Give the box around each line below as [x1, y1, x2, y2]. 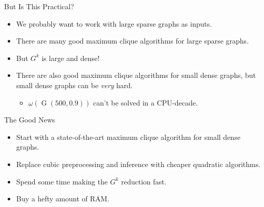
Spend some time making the [16, 176, 108, 187]
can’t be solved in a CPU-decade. [93, 97, 198, 108]
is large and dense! [42, 52, 100, 63]
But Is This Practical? [4, 1, 74, 11]
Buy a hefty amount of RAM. [16, 193, 110, 204]
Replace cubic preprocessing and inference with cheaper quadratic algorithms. [16, 158, 261, 169]
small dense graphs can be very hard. [16, 79, 133, 90]
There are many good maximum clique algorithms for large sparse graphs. [16, 35, 249, 46]
